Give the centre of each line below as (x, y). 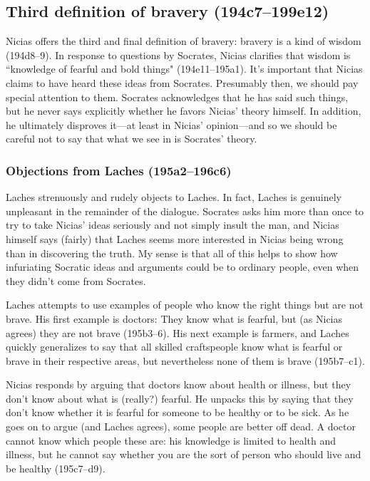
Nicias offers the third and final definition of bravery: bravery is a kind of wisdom (184, 41)
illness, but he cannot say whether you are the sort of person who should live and (184, 454)
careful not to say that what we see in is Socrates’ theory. (132, 139)
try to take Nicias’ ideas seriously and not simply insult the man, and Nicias (173, 225)
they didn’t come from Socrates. (76, 280)
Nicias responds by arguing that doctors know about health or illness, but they (179, 384)
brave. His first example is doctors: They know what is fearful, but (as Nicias (174, 318)
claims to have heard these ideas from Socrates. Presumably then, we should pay (182, 82)
